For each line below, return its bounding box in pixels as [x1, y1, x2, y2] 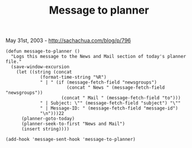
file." [5, 59, 22, 65]
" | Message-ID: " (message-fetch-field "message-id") [40, 105, 178, 111]
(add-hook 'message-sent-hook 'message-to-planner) [5, 137, 136, 143]
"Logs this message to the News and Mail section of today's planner [11, 54, 186, 60]
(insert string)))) [21, 126, 69, 132]
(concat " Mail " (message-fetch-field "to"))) [61, 95, 181, 101]
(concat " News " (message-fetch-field [66, 85, 165, 91]
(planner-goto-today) [21, 116, 75, 122]
